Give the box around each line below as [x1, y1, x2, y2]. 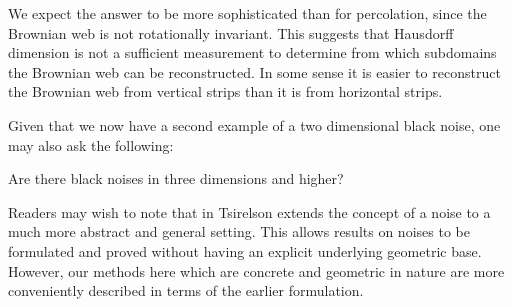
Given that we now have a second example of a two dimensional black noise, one [8, 114, 501, 135]
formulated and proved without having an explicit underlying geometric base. [8, 240, 482, 261]
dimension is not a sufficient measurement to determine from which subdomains [8, 42, 497, 63]
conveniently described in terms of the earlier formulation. [8, 280, 364, 301]
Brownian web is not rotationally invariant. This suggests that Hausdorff [8, 22, 454, 43]
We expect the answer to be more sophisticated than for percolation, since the [8, 3, 487, 23]
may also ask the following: [8, 134, 174, 155]
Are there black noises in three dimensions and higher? [8, 168, 344, 189]
